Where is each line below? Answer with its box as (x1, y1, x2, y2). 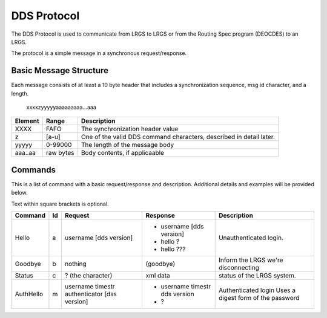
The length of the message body (81, 141, 174, 149)
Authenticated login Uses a (218, 286, 296, 294)
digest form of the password (218, 294, 300, 302)
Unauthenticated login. (218, 233, 284, 242)
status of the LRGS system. (218, 271, 296, 280)
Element (15, 117, 39, 125)
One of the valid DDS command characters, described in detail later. (81, 133, 276, 141)
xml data (145, 271, 171, 280)
